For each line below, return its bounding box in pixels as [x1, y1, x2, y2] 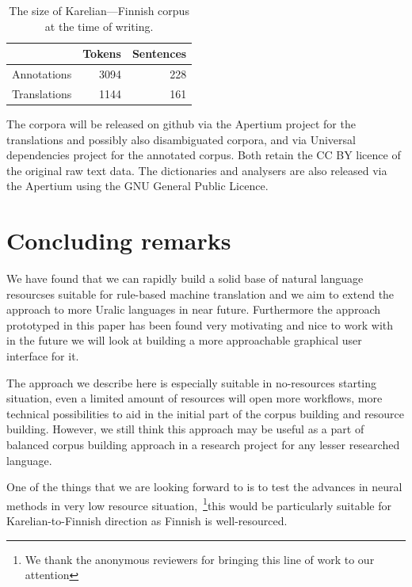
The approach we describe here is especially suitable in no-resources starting [6, 374, 377, 391]
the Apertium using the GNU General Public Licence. [6, 177, 269, 194]
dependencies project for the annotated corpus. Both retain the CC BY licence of [6, 147, 401, 163]
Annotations [12, 66, 72, 82]
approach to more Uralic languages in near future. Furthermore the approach [6, 301, 380, 318]
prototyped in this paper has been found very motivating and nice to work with [6, 316, 394, 333]
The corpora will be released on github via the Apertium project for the [6, 115, 356, 132]
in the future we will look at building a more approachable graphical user [6, 332, 362, 349]
